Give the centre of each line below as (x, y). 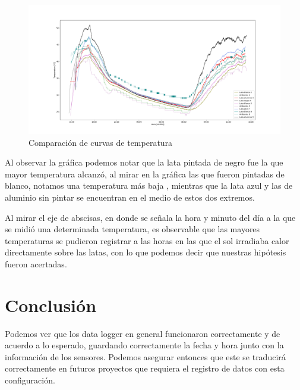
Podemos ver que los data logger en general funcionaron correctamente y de (143, 333)
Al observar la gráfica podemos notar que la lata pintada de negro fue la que (144, 162)
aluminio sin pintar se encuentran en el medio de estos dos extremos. (130, 197)
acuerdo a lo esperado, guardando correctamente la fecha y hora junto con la (144, 345)
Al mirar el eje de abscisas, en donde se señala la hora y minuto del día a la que (150, 217)
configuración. (30, 380)
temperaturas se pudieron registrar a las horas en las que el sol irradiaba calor (147, 240)
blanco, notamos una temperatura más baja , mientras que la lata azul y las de (149, 185)
